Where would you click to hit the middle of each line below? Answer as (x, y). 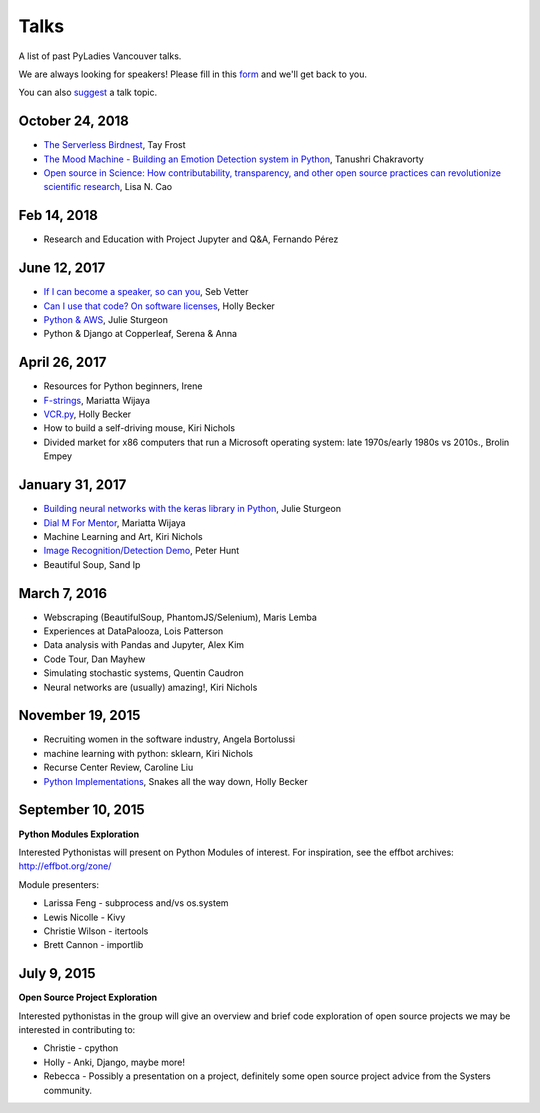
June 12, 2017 (62, 268)
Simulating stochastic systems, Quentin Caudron (143, 673)
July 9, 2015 (57, 973)
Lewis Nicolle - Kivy (84, 917)
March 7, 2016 (63, 593)
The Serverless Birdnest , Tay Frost (114, 145)
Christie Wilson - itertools (96, 931)
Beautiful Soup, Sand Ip (92, 564)
